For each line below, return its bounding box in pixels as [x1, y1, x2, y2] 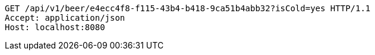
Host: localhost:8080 [5, 22, 105, 32]
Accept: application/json [5, 13, 125, 22]
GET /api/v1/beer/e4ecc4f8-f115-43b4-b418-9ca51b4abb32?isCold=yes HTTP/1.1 [5, 4, 371, 13]
